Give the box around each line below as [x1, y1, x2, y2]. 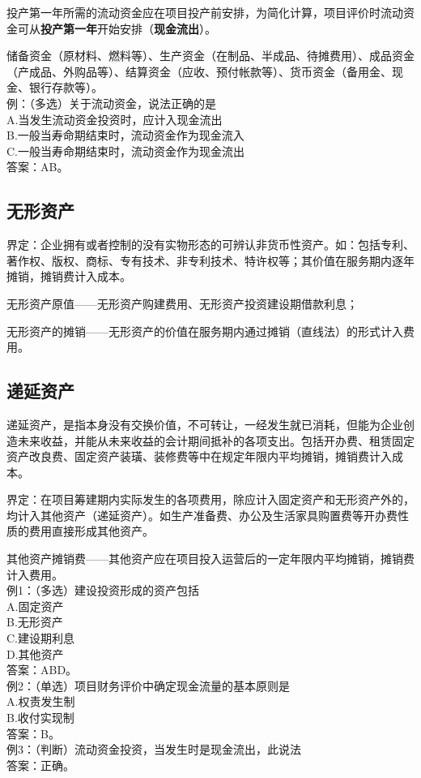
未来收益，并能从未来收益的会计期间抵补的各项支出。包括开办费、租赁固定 [17, 432, 415, 449]
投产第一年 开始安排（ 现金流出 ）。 [40, 19, 216, 37]
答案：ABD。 [6, 661, 78, 678]
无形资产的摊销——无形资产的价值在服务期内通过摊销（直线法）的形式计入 [6, 322, 403, 339]
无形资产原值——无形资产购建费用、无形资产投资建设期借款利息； [6, 294, 358, 312]
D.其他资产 [6, 645, 64, 662]
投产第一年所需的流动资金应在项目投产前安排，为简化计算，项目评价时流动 [6, 4, 403, 20]
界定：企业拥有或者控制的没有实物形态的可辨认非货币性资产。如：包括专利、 [6, 236, 415, 253]
